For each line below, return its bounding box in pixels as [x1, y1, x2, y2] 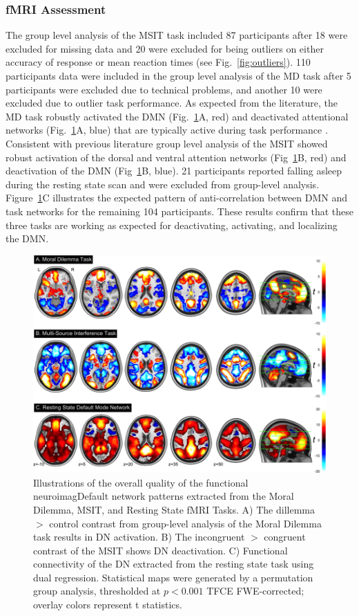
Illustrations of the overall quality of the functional [33, 475, 249, 489]
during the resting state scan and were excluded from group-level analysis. [6, 176, 320, 191]
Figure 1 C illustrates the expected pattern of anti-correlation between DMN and [6, 190, 348, 205]
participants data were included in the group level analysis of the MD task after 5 [6, 69, 351, 82]
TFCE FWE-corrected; [206, 583, 304, 598]
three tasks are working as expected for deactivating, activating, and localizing [6, 217, 338, 232]
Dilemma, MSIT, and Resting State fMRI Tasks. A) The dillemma [33, 502, 315, 516]
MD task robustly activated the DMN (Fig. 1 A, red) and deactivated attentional [6, 109, 349, 123]
